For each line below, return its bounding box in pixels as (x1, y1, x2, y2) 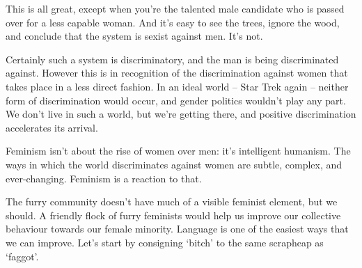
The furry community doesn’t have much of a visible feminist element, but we (6, 194, 338, 209)
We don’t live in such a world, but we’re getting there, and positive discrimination (6, 107, 356, 121)
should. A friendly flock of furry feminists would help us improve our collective (6, 207, 341, 222)
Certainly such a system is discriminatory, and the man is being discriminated (6, 52, 339, 66)
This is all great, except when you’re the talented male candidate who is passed (6, 1, 345, 15)
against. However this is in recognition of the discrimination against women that (6, 65, 348, 80)
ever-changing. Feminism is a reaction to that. (6, 171, 202, 185)
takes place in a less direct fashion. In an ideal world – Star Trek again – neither (6, 79, 349, 93)
